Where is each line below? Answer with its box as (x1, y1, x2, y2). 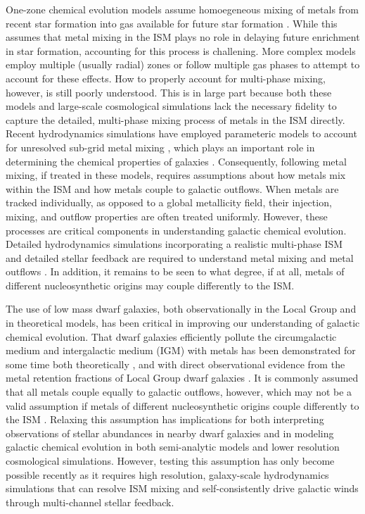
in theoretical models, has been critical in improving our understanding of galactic (6, 315, 360, 330)
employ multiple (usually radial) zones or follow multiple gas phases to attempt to (6, 57, 360, 72)
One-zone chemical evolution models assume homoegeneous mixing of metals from (6, 2, 359, 16)
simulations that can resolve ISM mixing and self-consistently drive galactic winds (6, 481, 359, 496)
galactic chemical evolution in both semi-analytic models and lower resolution (6, 439, 340, 454)
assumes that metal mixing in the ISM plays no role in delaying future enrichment (6, 30, 360, 44)
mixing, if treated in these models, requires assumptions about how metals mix (6, 168, 346, 182)
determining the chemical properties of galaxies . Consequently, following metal (6, 153, 347, 168)
